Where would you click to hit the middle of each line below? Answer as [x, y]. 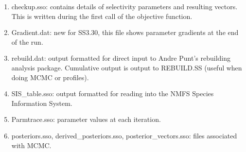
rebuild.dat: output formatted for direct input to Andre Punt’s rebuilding [121, 58]
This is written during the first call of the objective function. [102, 16]
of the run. [27, 42]
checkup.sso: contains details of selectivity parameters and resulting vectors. [124, 6]
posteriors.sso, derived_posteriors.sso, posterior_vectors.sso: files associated [124, 135]
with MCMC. [31, 145]
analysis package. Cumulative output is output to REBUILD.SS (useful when [127, 67]
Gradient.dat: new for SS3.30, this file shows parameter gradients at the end [125, 32]
